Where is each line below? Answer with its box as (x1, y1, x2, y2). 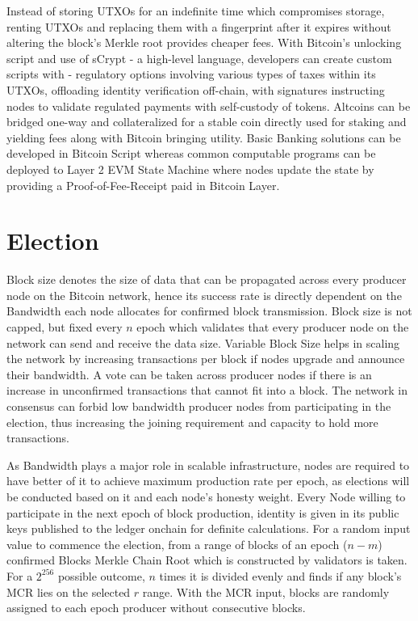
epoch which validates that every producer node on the (136, 319, 409, 336)
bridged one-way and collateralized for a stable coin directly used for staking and (6, 113, 407, 130)
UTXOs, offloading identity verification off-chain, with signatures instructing (6, 81, 385, 98)
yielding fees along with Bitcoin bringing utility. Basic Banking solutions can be (6, 129, 401, 146)
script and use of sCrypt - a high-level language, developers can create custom (6, 49, 392, 66)
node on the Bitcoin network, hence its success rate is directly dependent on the (6, 286, 402, 303)
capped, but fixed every (6, 319, 123, 336)
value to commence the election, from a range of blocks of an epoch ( (6, 535, 348, 552)
